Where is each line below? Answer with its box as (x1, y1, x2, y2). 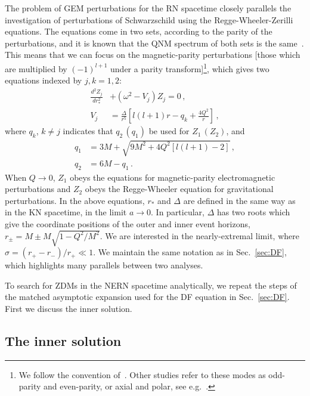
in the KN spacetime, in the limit (5, 206, 127, 218)
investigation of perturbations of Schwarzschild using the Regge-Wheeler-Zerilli (5, 13, 293, 26)
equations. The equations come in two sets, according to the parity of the (5, 25, 272, 38)
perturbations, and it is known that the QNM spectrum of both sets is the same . (5, 36, 304, 49)
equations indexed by (5, 74, 82, 86)
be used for (148, 125, 190, 137)
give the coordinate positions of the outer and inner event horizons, (5, 218, 250, 230)
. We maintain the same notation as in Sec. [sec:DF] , (93, 246, 287, 258)
